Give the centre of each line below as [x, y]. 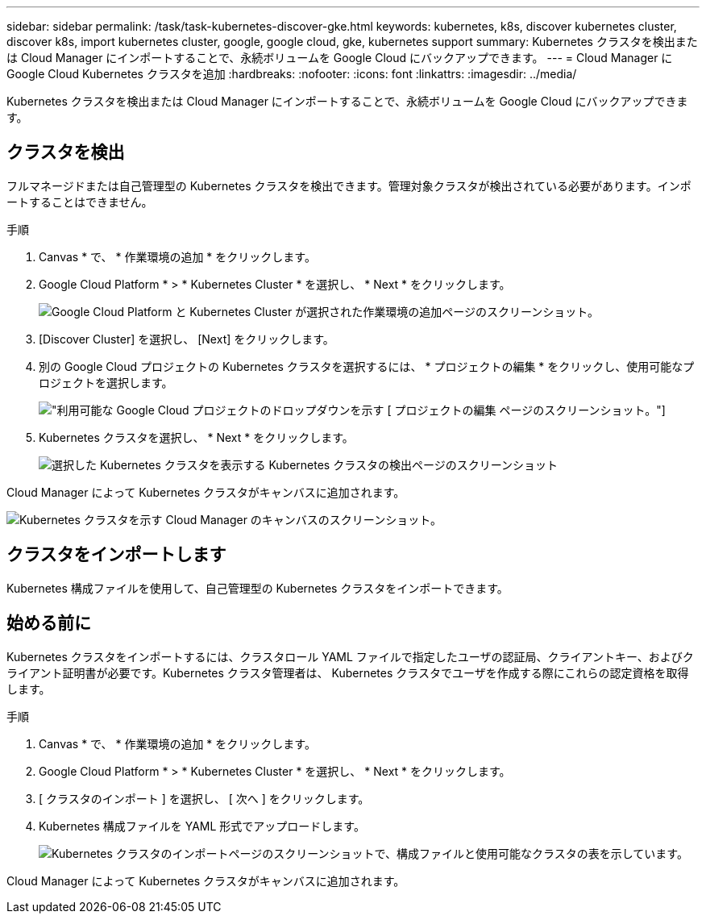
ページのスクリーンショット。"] [582, 410]
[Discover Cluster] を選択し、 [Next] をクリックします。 [187, 339]
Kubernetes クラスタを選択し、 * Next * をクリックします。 [196, 437]
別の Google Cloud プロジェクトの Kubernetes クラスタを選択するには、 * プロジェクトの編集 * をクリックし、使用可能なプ [367, 366]
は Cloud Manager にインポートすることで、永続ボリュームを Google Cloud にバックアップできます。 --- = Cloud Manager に [340, 58]
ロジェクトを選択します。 [106, 382]
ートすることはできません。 [80, 202]
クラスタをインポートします [116, 555]
